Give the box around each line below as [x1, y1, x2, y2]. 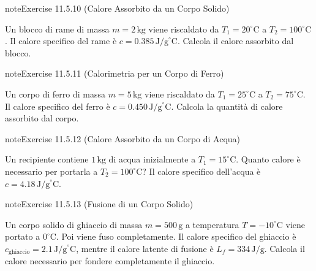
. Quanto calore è [236, 153, 301, 166]
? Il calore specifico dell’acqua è [142, 164, 261, 177]
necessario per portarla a [5, 164, 98, 177]
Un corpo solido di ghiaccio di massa [5, 218, 143, 231]
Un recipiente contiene [5, 153, 89, 166]
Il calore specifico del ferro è [5, 99, 110, 112]
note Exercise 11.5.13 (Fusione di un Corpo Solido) [5, 197, 194, 210]
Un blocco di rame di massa [5, 22, 110, 35]
